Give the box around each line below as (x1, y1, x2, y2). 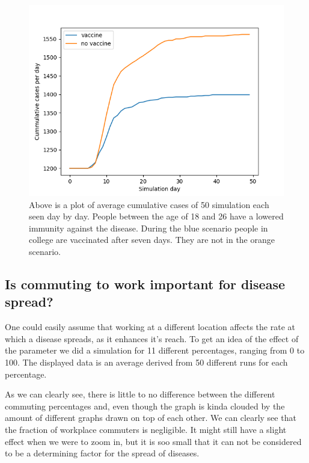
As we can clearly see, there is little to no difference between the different (5, 388, 275, 400)
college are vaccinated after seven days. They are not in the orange (29, 233, 275, 246)
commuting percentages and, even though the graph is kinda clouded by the (5, 399, 285, 412)
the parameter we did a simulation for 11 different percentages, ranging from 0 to (5, 344, 305, 357)
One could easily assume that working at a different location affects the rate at (5, 320, 295, 333)
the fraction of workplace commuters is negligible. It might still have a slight (5, 423, 287, 435)
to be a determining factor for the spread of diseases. (5, 447, 200, 459)
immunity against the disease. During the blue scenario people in (29, 221, 268, 234)
